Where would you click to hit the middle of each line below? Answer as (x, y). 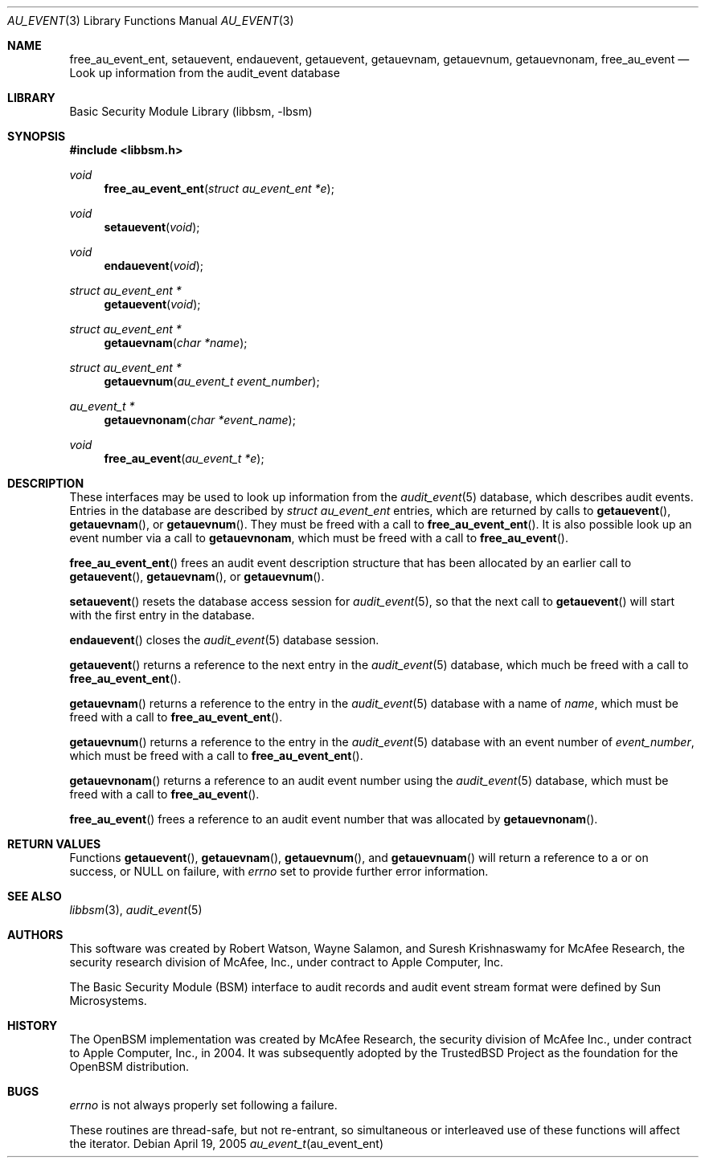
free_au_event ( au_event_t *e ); (184, 458)
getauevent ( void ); (152, 304)
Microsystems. (108, 1001)
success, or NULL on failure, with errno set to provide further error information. (279, 871)
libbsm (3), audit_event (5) (136, 910)
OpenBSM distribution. (129, 1066)
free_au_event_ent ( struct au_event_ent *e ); (219, 188)
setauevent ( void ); (152, 227)
